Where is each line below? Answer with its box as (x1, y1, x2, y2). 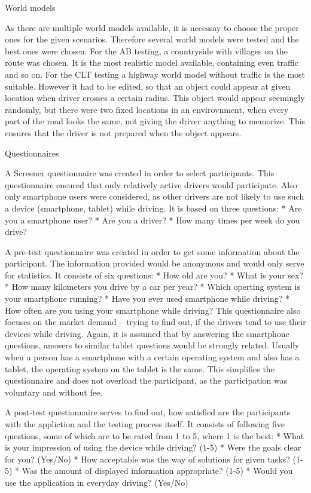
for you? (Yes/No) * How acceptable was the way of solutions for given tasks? (5, 452, 290, 465)
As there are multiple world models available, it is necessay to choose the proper (5, 21, 299, 33)
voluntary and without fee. (5, 385, 103, 398)
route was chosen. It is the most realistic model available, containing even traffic (5, 56, 298, 69)
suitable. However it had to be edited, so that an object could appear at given (5, 79, 291, 92)
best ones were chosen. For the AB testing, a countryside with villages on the (5, 44, 288, 57)
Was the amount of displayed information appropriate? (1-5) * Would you (22, 464, 293, 477)
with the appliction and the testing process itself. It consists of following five (5, 418, 285, 430)
